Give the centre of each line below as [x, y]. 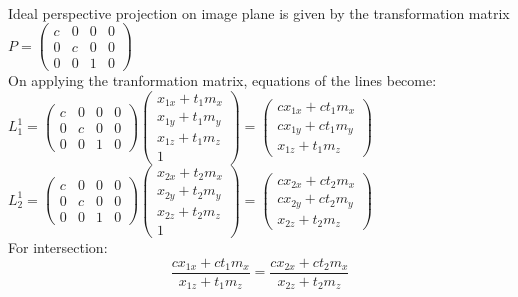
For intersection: [58, 247]
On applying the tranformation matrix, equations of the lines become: [222, 80]
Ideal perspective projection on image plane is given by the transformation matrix [259, 12]
